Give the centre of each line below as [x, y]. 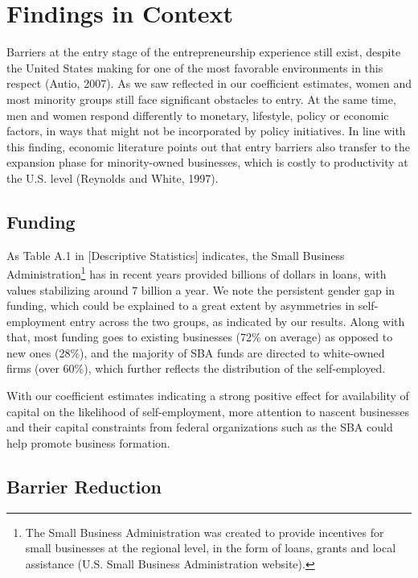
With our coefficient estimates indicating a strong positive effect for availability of [208, 396]
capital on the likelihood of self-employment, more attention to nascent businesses [208, 411]
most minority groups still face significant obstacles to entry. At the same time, [201, 99]
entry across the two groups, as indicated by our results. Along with [237, 321]
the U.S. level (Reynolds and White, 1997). [113, 178]
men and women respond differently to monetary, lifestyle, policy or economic [198, 115]
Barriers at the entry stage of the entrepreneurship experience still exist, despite [204, 52]
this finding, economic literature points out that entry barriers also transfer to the [209, 146]
